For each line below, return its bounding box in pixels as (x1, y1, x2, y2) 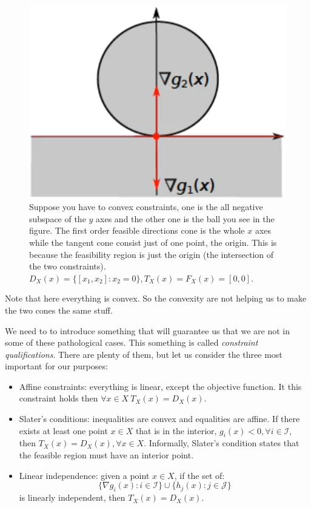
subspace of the (29, 212, 86, 225)
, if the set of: (174, 469, 225, 481)
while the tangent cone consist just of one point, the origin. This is (29, 236, 277, 248)
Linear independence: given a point (19, 469, 150, 481)
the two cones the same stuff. (5, 303, 113, 316)
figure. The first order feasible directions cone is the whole (29, 224, 245, 237)
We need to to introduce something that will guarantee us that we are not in (5, 324, 290, 337)
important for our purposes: (5, 360, 108, 372)
